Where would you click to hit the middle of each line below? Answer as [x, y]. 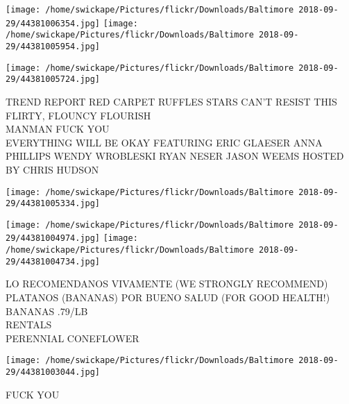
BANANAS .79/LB [47, 311]
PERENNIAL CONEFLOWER [73, 338]
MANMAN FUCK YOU [58, 129]
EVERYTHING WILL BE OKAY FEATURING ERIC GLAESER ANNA [164, 142]
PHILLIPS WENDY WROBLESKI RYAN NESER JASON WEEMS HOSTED [175, 156]
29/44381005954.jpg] [53, 46]
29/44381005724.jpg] [53, 79]
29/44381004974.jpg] [53, 238]
